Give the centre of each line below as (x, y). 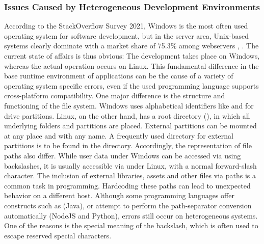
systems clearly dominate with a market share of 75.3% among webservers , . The (131, 46)
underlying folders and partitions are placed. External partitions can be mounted (130, 126)
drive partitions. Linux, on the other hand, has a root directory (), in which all (127, 115)
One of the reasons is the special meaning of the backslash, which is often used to (131, 225)
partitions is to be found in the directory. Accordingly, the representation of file (128, 145)
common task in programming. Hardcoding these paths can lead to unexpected (127, 185)
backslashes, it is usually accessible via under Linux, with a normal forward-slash (130, 165)
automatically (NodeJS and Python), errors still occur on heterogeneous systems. (131, 215)
